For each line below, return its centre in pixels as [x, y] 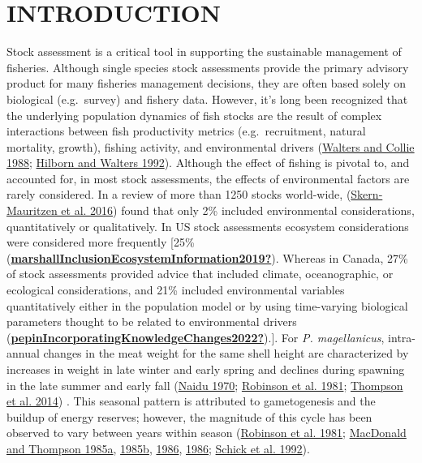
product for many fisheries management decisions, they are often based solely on [207, 83]
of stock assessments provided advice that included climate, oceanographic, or [200, 274]
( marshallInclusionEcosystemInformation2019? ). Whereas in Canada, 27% [207, 257]
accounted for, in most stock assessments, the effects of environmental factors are [208, 178]
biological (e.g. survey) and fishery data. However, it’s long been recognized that [207, 99]
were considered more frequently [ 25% [101, 242]
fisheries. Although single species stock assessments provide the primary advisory [208, 67]
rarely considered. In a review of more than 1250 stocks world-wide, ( [179, 194]
